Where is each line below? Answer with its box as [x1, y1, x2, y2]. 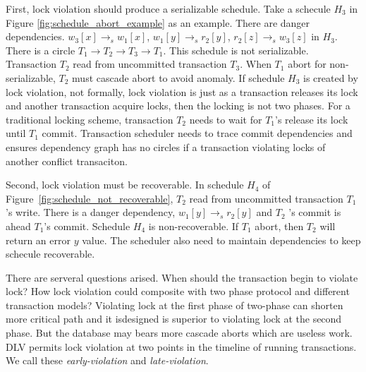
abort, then [255, 218, 304, 233]
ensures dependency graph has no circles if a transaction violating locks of [6, 139, 326, 154]
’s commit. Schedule [44, 218, 130, 233]
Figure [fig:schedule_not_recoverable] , [6, 191, 173, 205]
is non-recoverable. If [148, 218, 239, 233]
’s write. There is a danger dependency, [6, 205, 176, 220]
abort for [288, 56, 327, 71]
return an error [6, 232, 71, 247]
